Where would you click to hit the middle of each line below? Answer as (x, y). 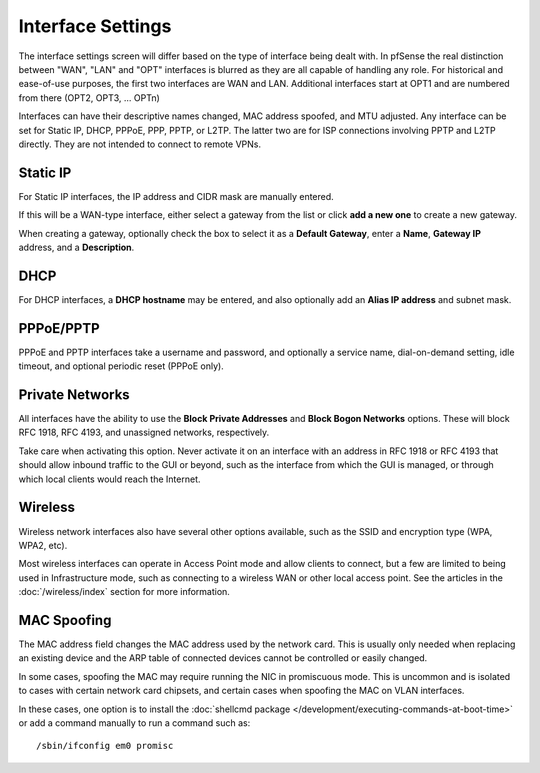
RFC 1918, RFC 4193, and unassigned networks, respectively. (144, 432)
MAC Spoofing (65, 620)
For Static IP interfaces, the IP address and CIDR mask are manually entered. (176, 196)
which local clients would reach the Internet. (109, 479)
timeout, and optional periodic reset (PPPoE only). (121, 366)
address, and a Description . (76, 247)
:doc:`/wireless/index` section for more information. (124, 592)
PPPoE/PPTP (59, 328)
